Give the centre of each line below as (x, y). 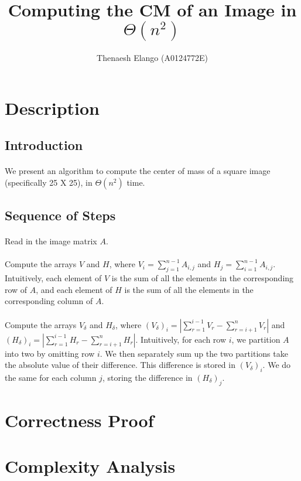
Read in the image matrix (51, 241)
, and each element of (74, 289)
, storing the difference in (147, 377)
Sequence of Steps (60, 215)
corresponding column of (49, 301)
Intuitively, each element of (53, 278)
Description (52, 108)
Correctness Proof (79, 420)
